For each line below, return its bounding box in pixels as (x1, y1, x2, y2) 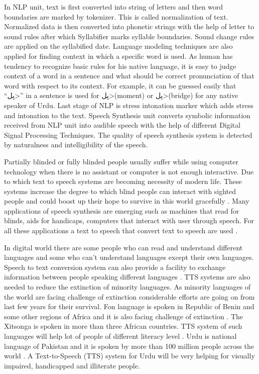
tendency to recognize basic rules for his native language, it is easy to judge (4, 60, 236, 71)
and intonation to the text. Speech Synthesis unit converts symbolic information (4, 110, 250, 120)
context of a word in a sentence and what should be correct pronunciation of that (4, 70, 254, 81)
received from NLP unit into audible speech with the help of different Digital (4, 120, 240, 130)
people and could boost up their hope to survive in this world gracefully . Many (4, 196, 249, 206)
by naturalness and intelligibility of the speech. (4, 139, 148, 150)
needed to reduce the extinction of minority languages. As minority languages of (4, 282, 251, 292)
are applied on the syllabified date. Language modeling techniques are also (4, 41, 233, 51)
